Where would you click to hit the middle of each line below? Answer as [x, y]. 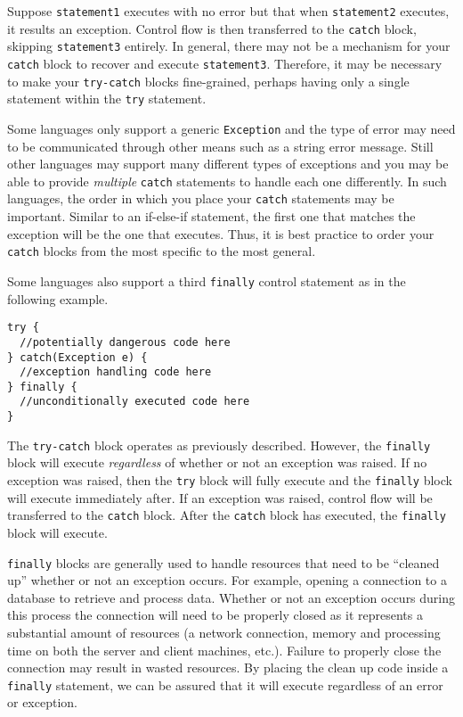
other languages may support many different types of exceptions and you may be [228, 164]
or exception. [42, 702]
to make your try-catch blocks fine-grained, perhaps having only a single [208, 81]
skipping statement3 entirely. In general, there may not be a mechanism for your [229, 46]
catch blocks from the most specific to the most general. [162, 251]
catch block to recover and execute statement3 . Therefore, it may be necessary [225, 63]
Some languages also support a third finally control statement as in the [207, 280]
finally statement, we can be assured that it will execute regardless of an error [225, 684]
